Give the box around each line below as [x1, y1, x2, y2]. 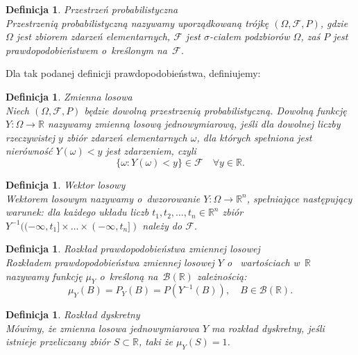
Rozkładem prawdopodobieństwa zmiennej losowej [6, 254, 214, 269]
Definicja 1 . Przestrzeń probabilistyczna [6, 2, 178, 16]
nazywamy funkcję [6, 268, 83, 283]
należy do [142, 218, 182, 232]
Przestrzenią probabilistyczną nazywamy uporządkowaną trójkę [6, 15, 269, 30]
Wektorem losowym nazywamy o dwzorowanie [6, 191, 201, 205]
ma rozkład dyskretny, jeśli [212, 320, 325, 335]
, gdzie [320, 15, 348, 30]
